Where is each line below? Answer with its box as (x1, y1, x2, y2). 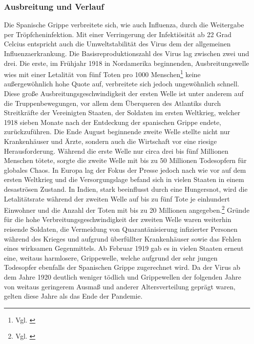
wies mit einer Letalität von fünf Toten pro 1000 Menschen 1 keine (4, 68, 201, 79)
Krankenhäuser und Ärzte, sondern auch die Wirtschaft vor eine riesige (4, 136, 217, 146)
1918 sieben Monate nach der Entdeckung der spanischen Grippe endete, (4, 117, 221, 127)
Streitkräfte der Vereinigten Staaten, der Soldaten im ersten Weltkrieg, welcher (4, 107, 240, 118)
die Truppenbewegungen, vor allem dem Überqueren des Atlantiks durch (4, 98, 221, 108)
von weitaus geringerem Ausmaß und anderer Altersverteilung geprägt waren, (4, 281, 235, 291)
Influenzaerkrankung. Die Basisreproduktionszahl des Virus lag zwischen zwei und (4, 48, 249, 58)
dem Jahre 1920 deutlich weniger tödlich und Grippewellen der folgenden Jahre (4, 271, 241, 282)
